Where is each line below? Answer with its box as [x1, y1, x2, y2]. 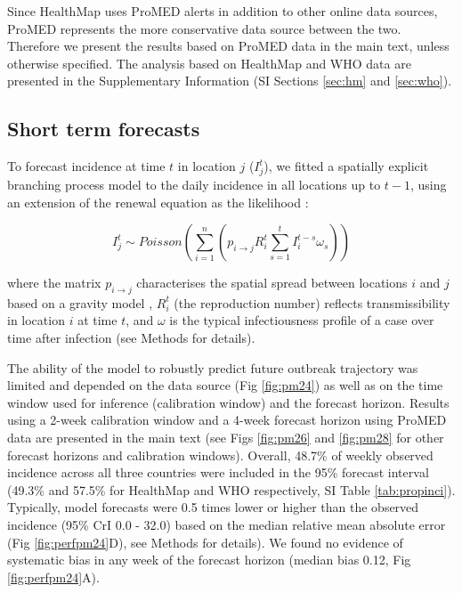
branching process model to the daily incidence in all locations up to [7, 175, 381, 193]
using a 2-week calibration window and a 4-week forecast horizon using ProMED [7, 410, 447, 429]
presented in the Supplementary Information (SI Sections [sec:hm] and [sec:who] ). [7, 71, 452, 90]
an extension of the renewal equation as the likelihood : [7, 192, 309, 211]
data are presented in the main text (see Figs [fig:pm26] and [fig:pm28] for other [7, 428, 444, 447]
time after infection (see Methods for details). [7, 329, 255, 347]
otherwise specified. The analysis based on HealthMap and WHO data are [7, 53, 411, 72]
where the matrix [7, 273, 101, 292]
